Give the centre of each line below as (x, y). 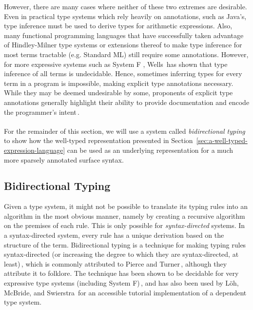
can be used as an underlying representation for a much (150, 150)
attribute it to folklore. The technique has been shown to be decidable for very (121, 273)
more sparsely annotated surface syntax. (64, 159)
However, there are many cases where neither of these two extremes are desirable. (126, 6)
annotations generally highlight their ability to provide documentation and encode (127, 102)
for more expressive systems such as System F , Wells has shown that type (116, 64)
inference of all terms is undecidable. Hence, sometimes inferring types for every (123, 73)
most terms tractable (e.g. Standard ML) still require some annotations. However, (126, 54)
